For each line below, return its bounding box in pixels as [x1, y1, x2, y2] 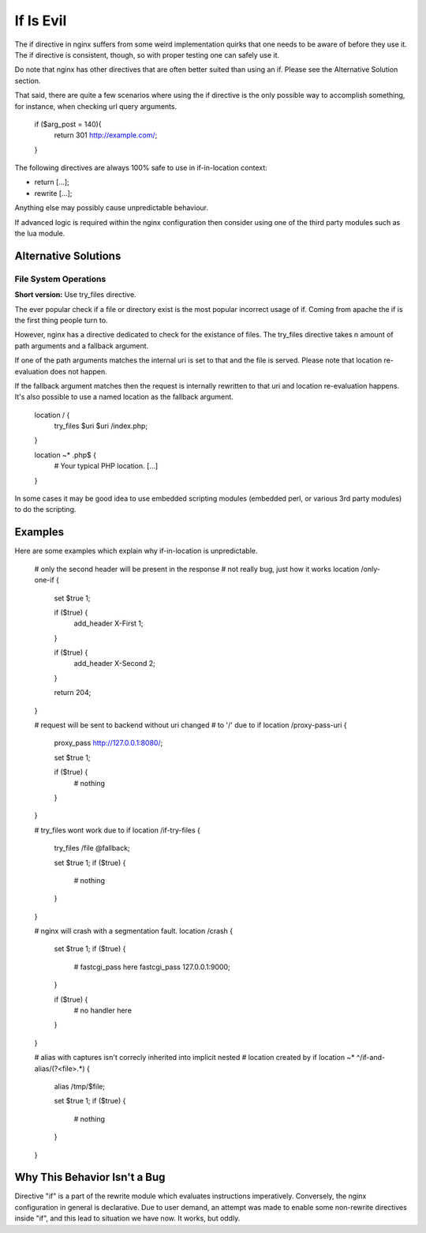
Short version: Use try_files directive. [14, 290, 137, 299]
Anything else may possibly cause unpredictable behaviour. [14, 203, 209, 212]
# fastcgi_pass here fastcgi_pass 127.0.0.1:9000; [73, 962, 230, 972]
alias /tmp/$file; [54, 1082, 106, 1091]
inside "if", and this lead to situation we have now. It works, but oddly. [14, 1213, 241, 1224]
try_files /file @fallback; [54, 844, 130, 853]
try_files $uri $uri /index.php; [54, 421, 148, 430]
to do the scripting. [14, 505, 77, 514]
